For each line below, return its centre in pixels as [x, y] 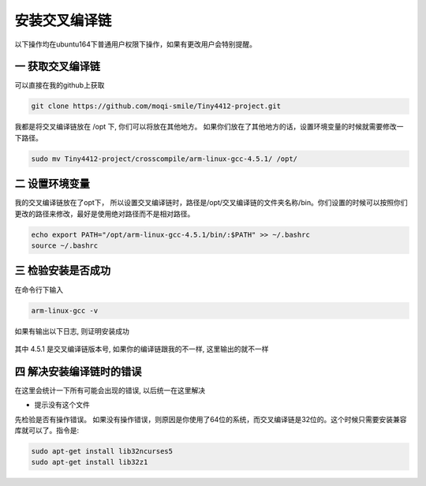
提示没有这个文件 [62, 405]
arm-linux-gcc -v [65, 310]
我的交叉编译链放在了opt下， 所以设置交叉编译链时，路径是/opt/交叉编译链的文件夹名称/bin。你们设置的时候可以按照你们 [211, 203]
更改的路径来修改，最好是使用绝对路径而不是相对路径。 [105, 214]
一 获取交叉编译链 [57, 67]
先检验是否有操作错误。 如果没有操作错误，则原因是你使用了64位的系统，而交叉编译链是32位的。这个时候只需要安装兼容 [211, 419]
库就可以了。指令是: [47, 430]
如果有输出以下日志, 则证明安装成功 [72, 331]
